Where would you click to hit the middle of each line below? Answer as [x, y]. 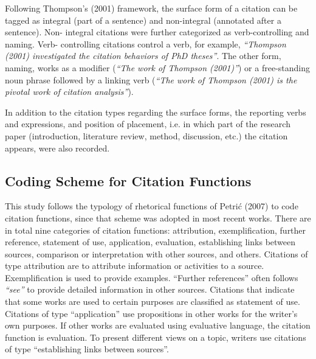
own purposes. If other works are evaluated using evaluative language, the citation [158, 325]
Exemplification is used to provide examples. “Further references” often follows [152, 277]
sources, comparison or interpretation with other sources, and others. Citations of [156, 253]
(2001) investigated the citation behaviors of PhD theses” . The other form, [143, 56]
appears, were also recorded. [57, 148]
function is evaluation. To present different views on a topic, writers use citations [156, 337]
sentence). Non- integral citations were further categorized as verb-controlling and [157, 32]
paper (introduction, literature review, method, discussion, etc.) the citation [146, 135]
